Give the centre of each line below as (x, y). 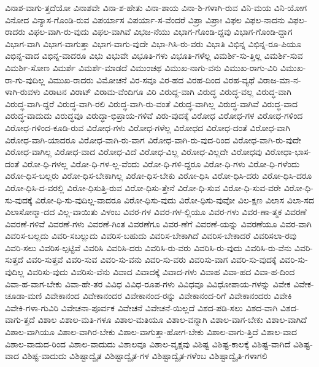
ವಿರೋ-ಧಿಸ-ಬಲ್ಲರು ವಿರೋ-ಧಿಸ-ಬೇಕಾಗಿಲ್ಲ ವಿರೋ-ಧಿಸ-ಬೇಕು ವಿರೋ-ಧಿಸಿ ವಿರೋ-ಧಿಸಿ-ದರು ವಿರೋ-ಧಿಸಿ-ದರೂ (159, 176)
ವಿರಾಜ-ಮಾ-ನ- (279, 79)
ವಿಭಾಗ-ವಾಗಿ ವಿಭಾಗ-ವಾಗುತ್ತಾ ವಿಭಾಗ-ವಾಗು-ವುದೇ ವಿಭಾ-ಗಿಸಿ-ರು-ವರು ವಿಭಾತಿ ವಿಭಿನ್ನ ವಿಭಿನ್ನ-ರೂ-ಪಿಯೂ (153, 43)
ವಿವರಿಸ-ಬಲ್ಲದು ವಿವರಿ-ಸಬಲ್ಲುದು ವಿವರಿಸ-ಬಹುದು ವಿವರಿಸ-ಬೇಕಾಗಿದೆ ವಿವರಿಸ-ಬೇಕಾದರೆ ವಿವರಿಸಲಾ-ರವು (151, 236)
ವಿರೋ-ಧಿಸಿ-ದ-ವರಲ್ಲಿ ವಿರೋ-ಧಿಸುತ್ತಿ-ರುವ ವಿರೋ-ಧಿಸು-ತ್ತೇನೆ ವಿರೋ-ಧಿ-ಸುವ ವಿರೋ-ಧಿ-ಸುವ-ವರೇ (143, 187)
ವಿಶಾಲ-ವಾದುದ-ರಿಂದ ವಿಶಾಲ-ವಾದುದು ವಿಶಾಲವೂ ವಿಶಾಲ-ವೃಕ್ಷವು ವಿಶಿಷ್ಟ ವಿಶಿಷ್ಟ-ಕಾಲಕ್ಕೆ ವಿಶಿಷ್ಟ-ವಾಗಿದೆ (148, 343)
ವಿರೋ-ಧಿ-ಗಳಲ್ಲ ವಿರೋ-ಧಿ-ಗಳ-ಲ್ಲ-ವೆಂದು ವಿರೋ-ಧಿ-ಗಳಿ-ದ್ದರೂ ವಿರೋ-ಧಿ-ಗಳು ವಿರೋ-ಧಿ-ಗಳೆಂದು (161, 163)
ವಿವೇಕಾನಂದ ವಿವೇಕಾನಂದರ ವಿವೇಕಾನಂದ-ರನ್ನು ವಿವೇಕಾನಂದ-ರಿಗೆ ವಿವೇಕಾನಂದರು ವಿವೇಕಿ (168, 296)
